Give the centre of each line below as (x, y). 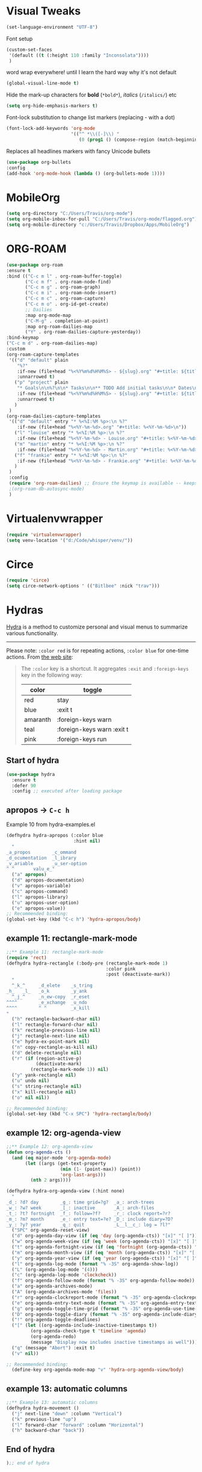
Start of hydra (33, 761)
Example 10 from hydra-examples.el (51, 825)
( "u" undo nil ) (31, 1081)
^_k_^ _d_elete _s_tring (52, 986)
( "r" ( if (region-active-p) (47, 1058)
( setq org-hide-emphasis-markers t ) (52, 106)
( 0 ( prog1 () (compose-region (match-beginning (139, 140)
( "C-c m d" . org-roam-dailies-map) (52, 343)
